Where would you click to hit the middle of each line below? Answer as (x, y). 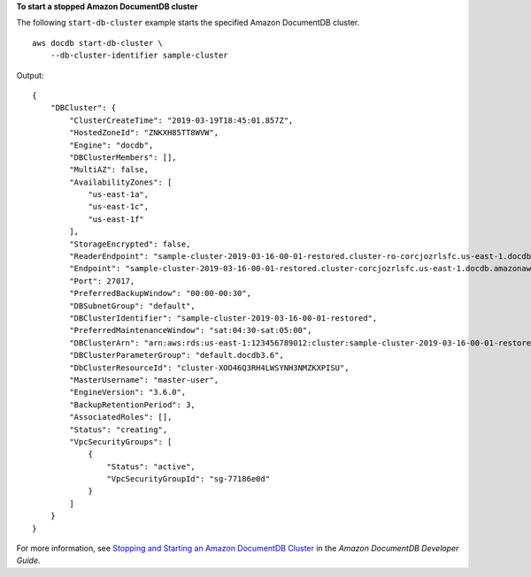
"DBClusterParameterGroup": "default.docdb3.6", (177, 355)
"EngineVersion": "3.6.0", (128, 392)
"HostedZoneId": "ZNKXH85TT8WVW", (144, 133)
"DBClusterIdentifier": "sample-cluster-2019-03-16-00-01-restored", (223, 318)
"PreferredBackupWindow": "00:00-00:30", (161, 293)
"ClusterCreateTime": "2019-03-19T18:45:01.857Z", (181, 120)
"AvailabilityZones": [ (121, 182)
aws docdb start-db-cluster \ (98, 43)
